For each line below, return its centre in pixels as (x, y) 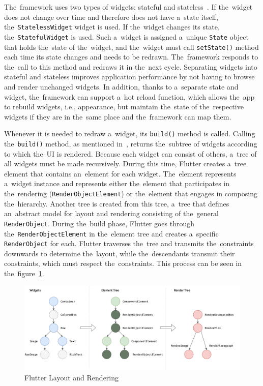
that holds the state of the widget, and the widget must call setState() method (131, 47)
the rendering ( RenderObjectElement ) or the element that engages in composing (131, 193)
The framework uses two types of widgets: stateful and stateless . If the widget (128, 7)
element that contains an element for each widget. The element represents (120, 173)
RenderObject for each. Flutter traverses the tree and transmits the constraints (129, 243)
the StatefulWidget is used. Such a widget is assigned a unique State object (126, 36)
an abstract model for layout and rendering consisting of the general (112, 213)
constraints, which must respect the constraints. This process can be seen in (123, 263)
